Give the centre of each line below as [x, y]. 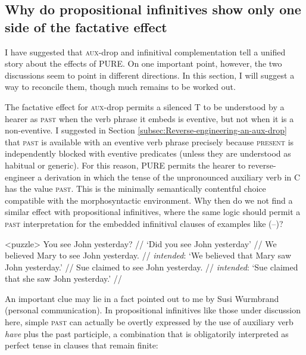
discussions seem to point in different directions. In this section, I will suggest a [150, 75]
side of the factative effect [86, 27]
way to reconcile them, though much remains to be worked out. [120, 87]
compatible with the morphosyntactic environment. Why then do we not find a [149, 200]
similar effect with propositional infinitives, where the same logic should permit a [153, 212]
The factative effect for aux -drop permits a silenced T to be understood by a [145, 106]
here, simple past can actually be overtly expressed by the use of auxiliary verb [149, 322]
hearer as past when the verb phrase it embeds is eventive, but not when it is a [149, 118]
